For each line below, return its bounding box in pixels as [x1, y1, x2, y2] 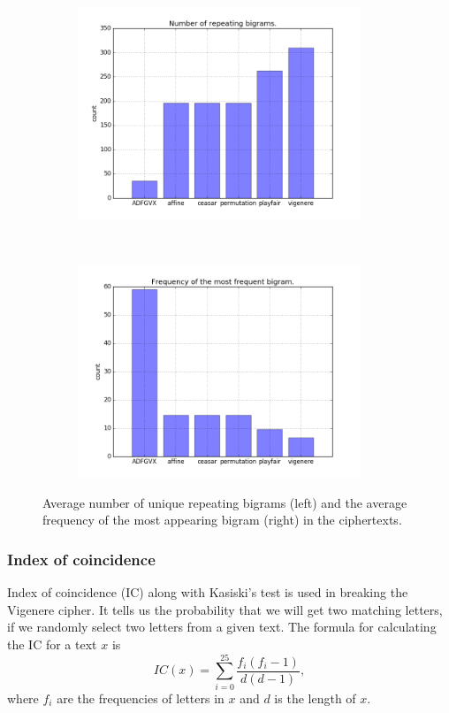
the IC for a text [7, 634, 97, 653]
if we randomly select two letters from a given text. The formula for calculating [7, 617, 437, 636]
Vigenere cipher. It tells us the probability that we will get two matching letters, [7, 600, 443, 618]
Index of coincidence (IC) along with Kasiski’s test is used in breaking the [7, 583, 408, 602]
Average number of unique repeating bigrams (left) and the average [42, 493, 407, 511]
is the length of [274, 688, 356, 707]
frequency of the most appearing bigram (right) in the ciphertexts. [42, 510, 402, 529]
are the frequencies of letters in [57, 688, 224, 707]
